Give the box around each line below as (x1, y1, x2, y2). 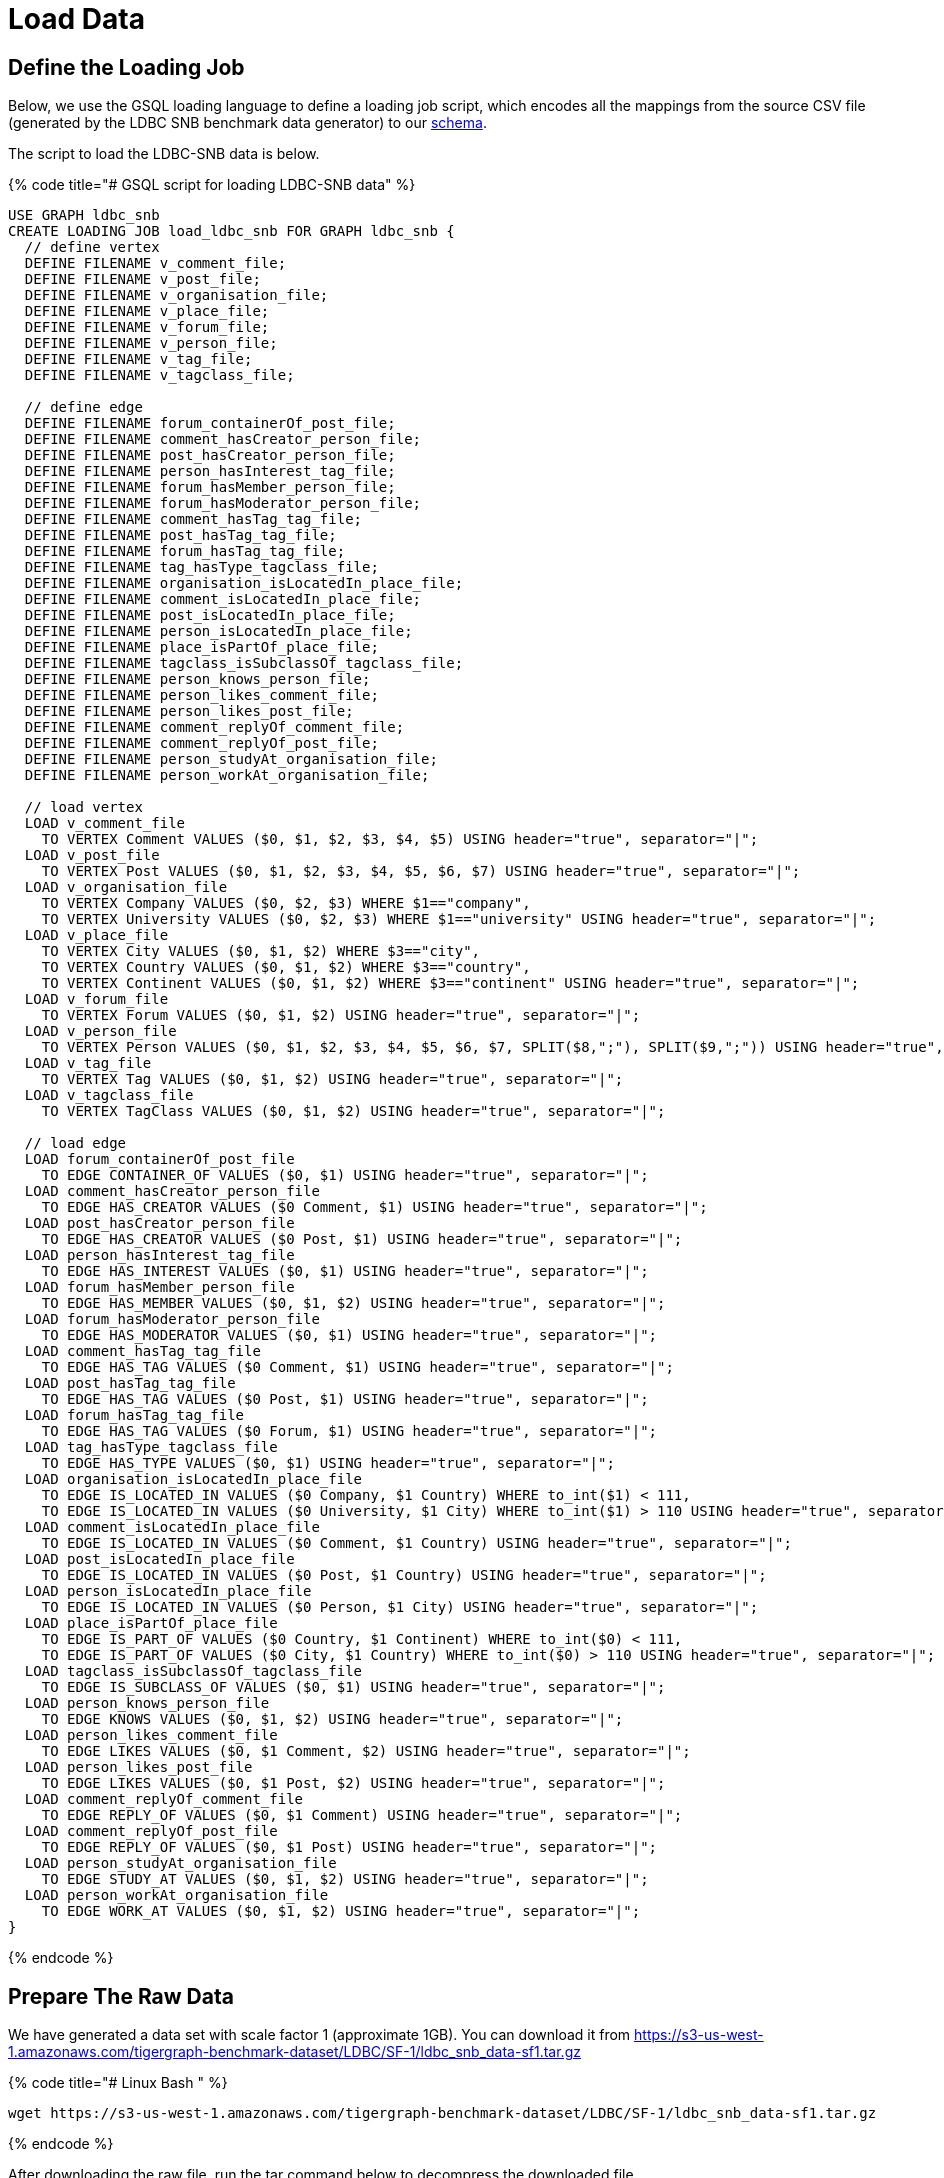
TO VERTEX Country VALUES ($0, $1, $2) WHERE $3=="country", (41, 959, 531, 976)
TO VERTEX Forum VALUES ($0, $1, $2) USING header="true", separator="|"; (41, 1007, 641, 1024)
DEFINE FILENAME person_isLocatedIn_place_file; (24, 623, 413, 640)
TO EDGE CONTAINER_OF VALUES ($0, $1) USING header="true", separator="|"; (41, 1167, 649, 1184)
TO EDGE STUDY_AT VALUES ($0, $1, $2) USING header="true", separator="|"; (41, 1871, 649, 1888)
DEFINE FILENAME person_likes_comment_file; (24, 687, 379, 704)
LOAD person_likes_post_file (24, 1759, 253, 1776)
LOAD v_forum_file (24, 991, 169, 1008)
